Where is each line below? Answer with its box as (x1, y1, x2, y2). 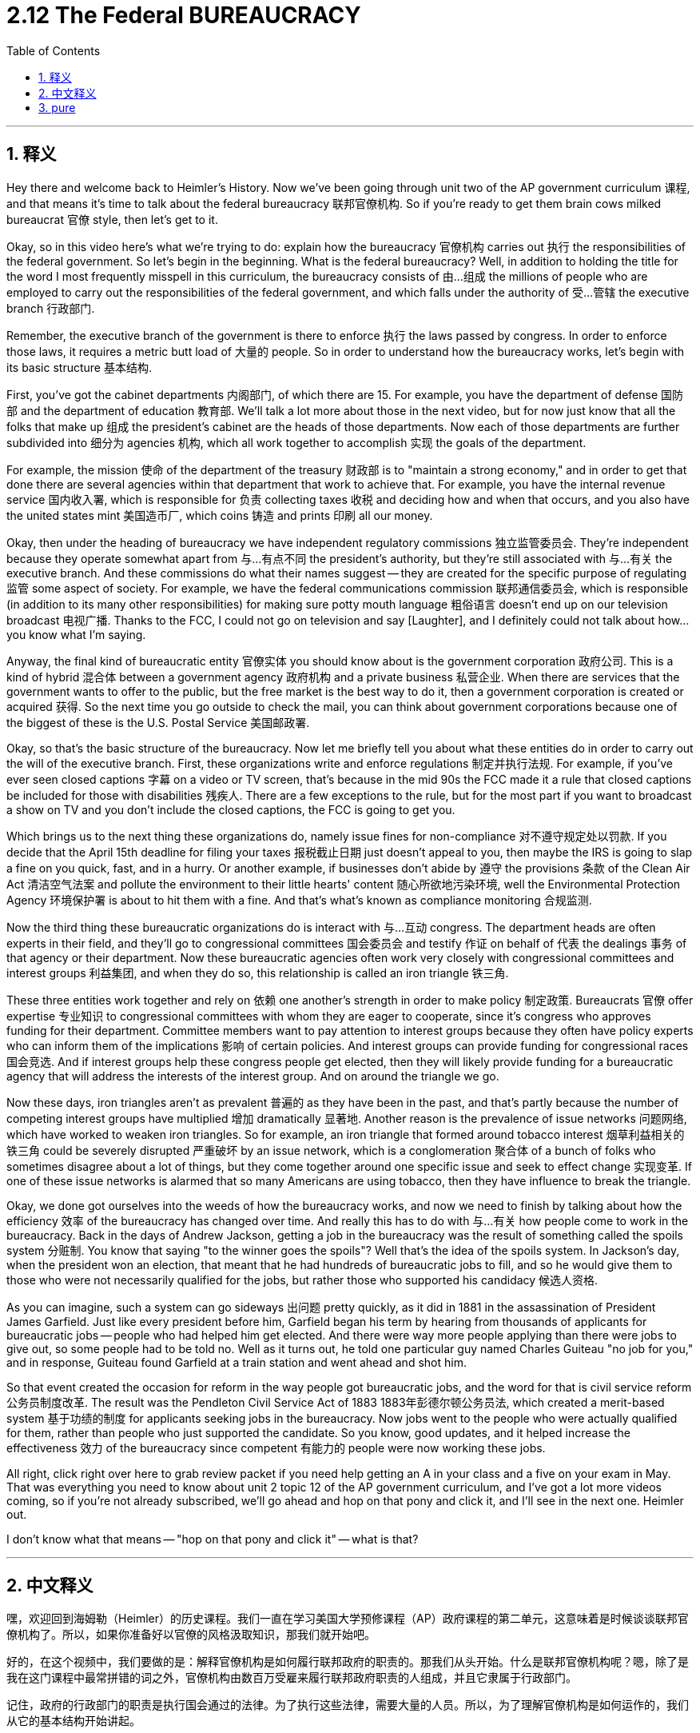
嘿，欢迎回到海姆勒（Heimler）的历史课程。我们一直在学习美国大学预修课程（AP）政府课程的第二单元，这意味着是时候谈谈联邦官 (6, 1611, 689, 1626)
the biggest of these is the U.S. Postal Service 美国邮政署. (6, 715, 310, 729)
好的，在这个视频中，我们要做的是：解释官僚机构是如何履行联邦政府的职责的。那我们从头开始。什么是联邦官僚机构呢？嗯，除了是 (6, 1655, 689, 1669)
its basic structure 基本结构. (6, 360, 152, 374)
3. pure (38, 100, 76, 114)
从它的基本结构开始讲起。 (6, 1714, 141, 1728)
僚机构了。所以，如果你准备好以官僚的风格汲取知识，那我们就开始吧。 (6, 1627, 376, 1642)
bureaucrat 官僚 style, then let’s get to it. (6, 212, 218, 226)
